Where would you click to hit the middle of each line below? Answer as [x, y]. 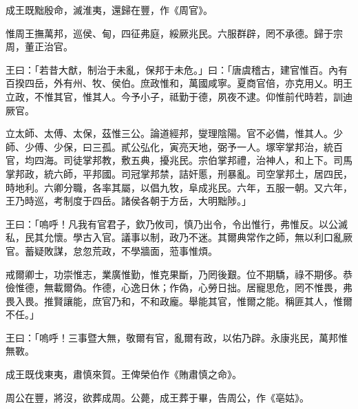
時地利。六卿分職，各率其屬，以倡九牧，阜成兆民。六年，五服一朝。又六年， [179, 187]
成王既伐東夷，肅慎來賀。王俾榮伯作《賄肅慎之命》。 [124, 374]
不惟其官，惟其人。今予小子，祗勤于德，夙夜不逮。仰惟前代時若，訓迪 [193, 96]
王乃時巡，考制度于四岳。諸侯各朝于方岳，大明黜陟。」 [128, 201]
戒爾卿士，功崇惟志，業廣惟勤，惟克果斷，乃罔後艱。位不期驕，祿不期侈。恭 [179, 274]
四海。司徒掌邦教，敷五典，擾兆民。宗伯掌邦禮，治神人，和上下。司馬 [193, 160]
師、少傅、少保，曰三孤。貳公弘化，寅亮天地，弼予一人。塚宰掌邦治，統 [169, 146]
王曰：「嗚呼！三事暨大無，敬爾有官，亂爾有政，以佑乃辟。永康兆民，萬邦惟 [177, 337]
